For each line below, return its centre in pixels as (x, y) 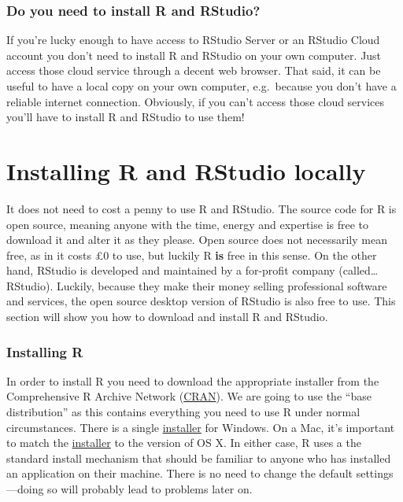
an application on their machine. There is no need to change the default (179, 473)
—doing (25, 489)
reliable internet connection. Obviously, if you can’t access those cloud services (196, 101)
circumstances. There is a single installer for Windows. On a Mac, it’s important (201, 427)
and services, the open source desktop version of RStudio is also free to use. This (201, 301)
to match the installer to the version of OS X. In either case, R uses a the (184, 443)
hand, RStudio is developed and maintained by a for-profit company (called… (192, 270)
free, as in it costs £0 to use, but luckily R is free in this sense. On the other (192, 255)
